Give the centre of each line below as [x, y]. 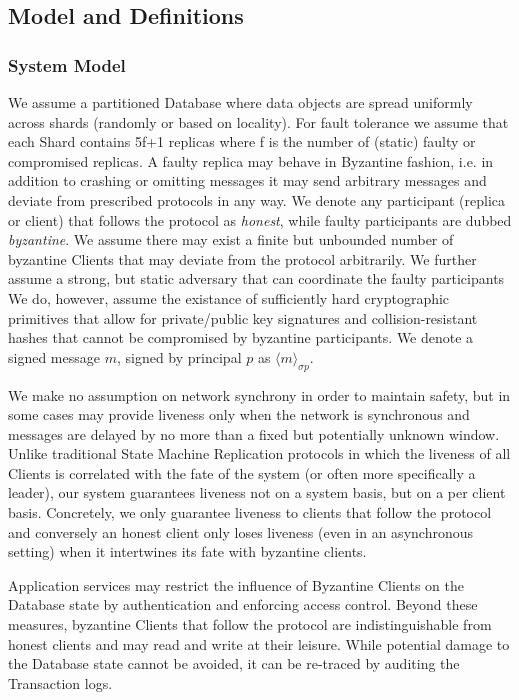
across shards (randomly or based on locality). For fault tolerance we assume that [258, 121]
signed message [54, 356]
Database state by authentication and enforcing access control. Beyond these [243, 604]
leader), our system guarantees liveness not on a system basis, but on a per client [257, 492]
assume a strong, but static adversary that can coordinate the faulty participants [256, 278]
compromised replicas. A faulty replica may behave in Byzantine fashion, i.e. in [251, 160]
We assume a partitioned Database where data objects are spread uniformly [240, 102]
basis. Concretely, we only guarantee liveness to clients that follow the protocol [250, 512]
